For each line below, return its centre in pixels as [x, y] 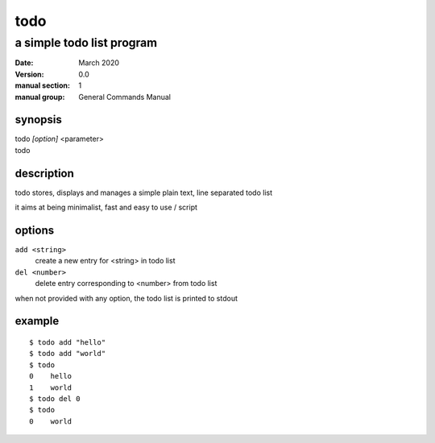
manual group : [40, 97]
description [44, 173]
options [35, 230]
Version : [29, 74]
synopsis [38, 120]
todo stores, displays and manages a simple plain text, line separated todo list [144, 193]
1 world [51, 387]
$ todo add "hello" [68, 343]
